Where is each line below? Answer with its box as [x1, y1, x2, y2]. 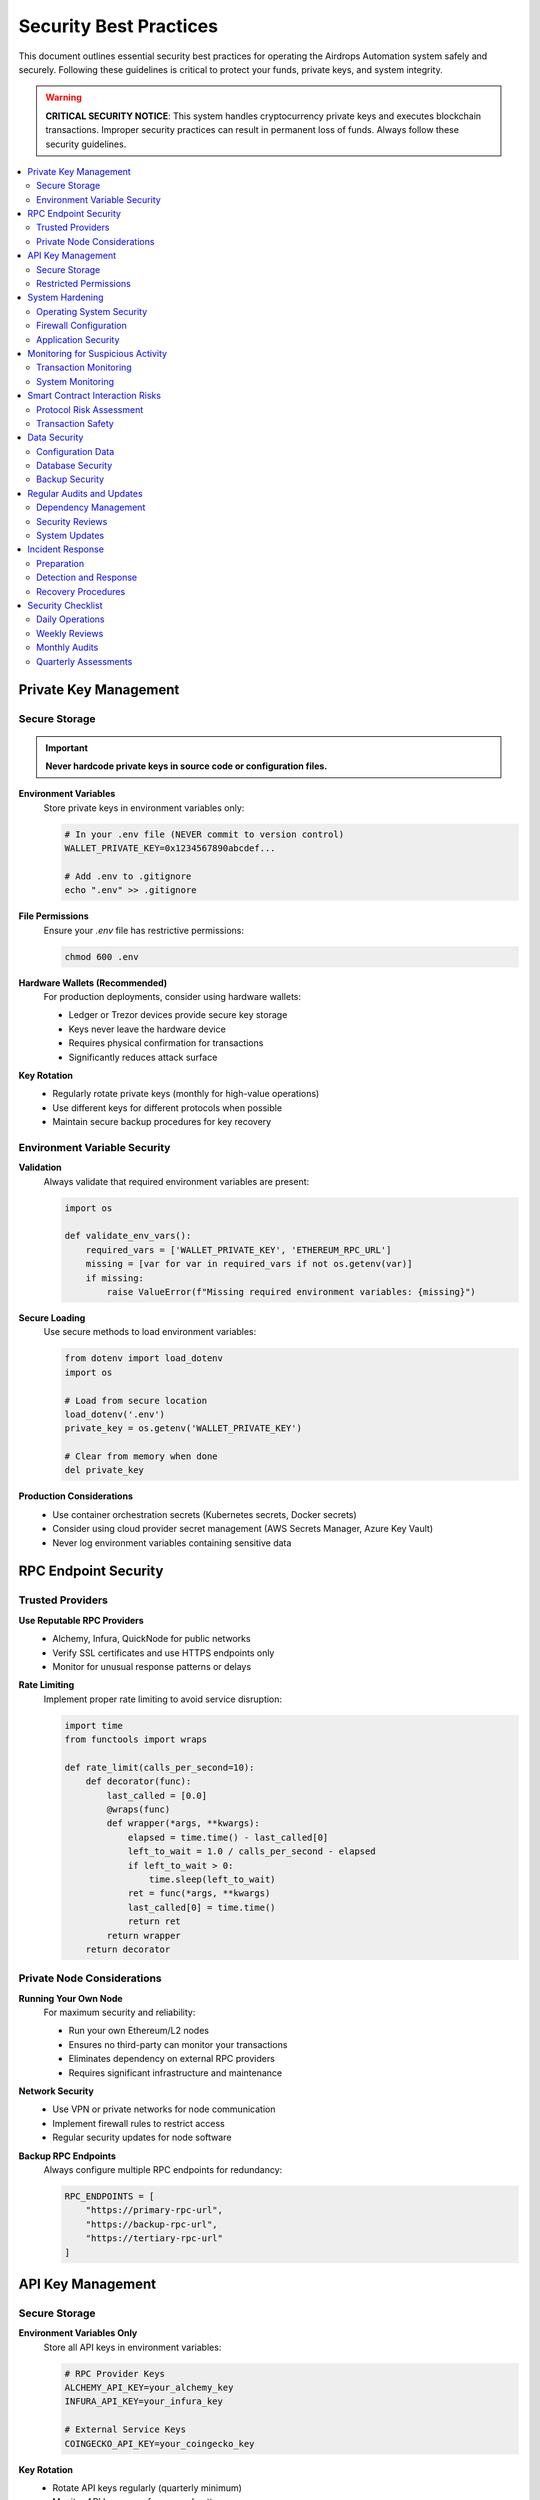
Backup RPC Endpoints [18, 2150, 117, 2162]
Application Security [36, 333, 120, 345]
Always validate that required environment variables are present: [43, 1175, 310, 1187]
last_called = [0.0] [106, 1790, 208, 1801]
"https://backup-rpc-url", [85, 2218, 219, 2230]
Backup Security [36, 473, 105, 485]
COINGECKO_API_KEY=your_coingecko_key [64, 2438, 255, 2449]
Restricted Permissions [36, 278, 132, 290]
